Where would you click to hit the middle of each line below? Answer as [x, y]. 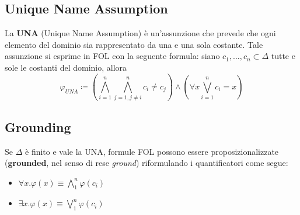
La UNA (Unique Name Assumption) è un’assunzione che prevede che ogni [140, 33]
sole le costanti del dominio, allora [66, 67]
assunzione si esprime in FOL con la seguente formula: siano [112, 56]
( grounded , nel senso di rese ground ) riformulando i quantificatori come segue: [146, 163]
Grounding [38, 126]
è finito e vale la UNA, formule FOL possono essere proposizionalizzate [152, 151]
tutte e [283, 56]
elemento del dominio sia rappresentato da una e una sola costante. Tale [134, 44]
